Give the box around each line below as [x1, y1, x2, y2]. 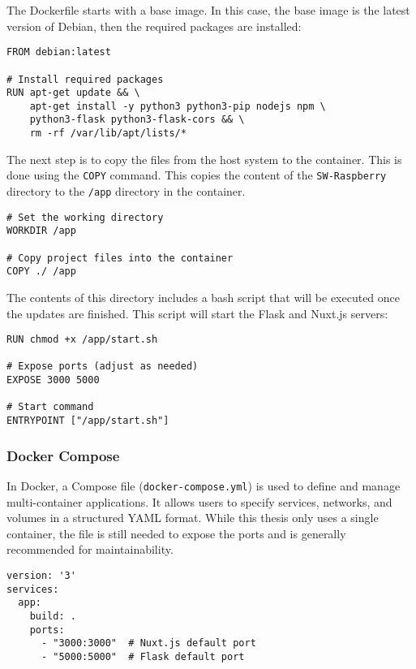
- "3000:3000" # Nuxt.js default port [41, 637, 256, 650]
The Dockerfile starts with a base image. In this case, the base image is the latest [6, 2, 410, 18]
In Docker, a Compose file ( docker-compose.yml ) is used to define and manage [6, 477, 401, 494]
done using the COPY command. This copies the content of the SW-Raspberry [6, 166, 387, 183]
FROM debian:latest [6, 46, 111, 58]
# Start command [6, 401, 94, 413]
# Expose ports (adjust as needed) [6, 360, 199, 373]
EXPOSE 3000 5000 [6, 374, 100, 386]
